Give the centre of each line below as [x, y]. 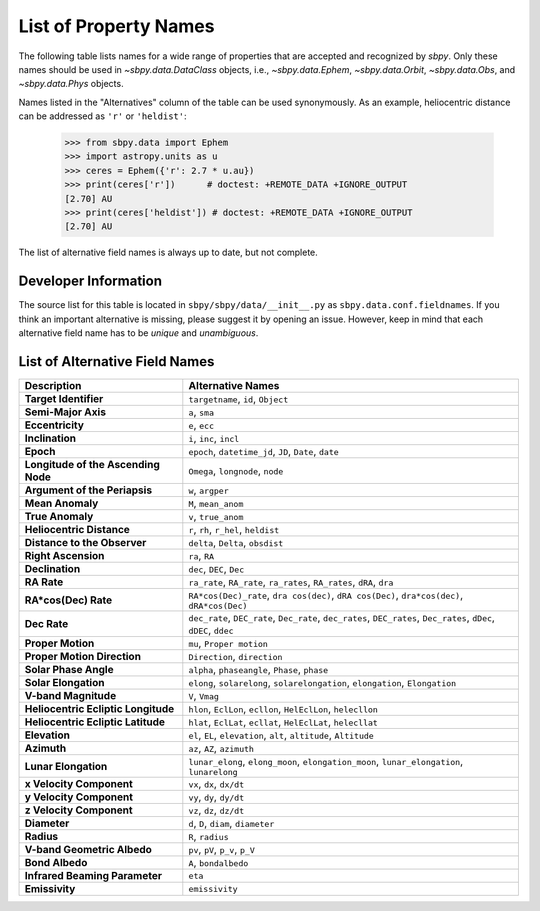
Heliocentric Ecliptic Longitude [99, 709]
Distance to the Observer [85, 543]
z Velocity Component [79, 810]
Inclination [50, 438]
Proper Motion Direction [83, 657]
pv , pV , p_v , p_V [221, 850]
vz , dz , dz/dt [216, 810]
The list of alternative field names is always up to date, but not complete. [168, 252]
